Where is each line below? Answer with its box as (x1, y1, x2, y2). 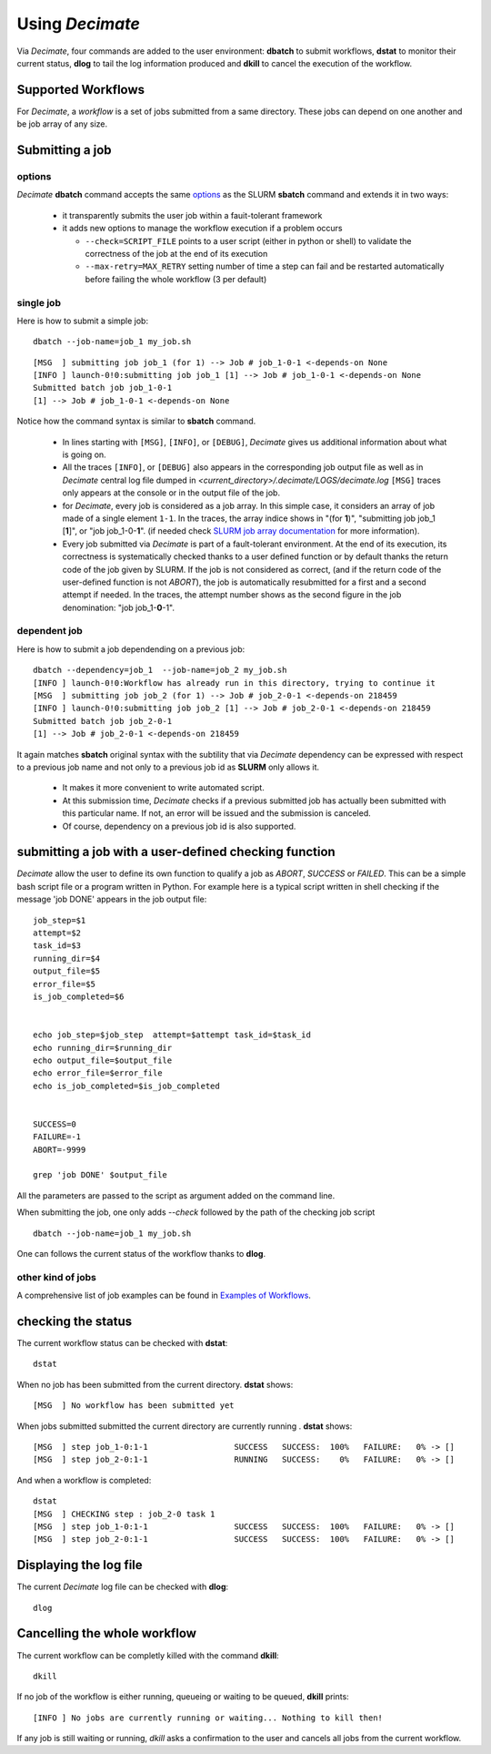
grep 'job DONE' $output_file (33, 1170, 168, 1180)
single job (16, 296, 61, 309)
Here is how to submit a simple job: (16, 315, 149, 326)
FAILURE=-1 (33, 1132, 82, 1142)
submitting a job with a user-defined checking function (16, 844, 336, 860)
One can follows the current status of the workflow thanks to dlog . (16, 1248, 266, 1259)
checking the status (16, 1313, 133, 1329)
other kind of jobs (16, 1270, 97, 1283)
